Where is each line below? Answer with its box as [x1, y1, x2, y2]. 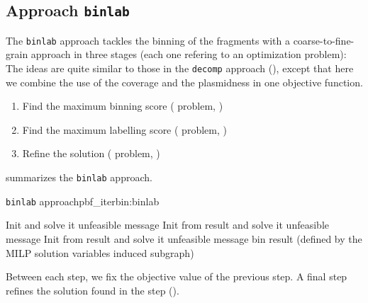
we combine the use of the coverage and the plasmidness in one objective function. [6, 74, 363, 89]
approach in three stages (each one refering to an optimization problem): [30, 47, 347, 62]
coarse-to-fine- [293, 33, 355, 47]
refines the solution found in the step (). [6, 282, 179, 297]
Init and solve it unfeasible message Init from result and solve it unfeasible [6, 217, 329, 232]
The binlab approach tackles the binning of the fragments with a [6, 33, 290, 47]
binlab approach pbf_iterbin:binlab [6, 193, 160, 208]
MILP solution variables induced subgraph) [6, 245, 194, 260]
